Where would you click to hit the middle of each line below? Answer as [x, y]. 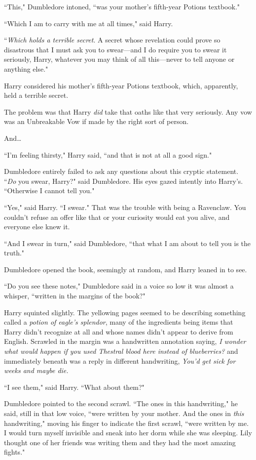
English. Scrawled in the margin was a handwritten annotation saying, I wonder [125, 341]
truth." [14, 253]
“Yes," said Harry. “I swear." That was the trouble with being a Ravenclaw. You [125, 207]
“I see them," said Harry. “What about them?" [74, 387]
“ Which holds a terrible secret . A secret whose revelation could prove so [112, 40]
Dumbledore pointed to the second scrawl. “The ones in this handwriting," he [121, 403]
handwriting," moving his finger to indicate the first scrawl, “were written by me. [127, 423]
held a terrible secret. [36, 95]
